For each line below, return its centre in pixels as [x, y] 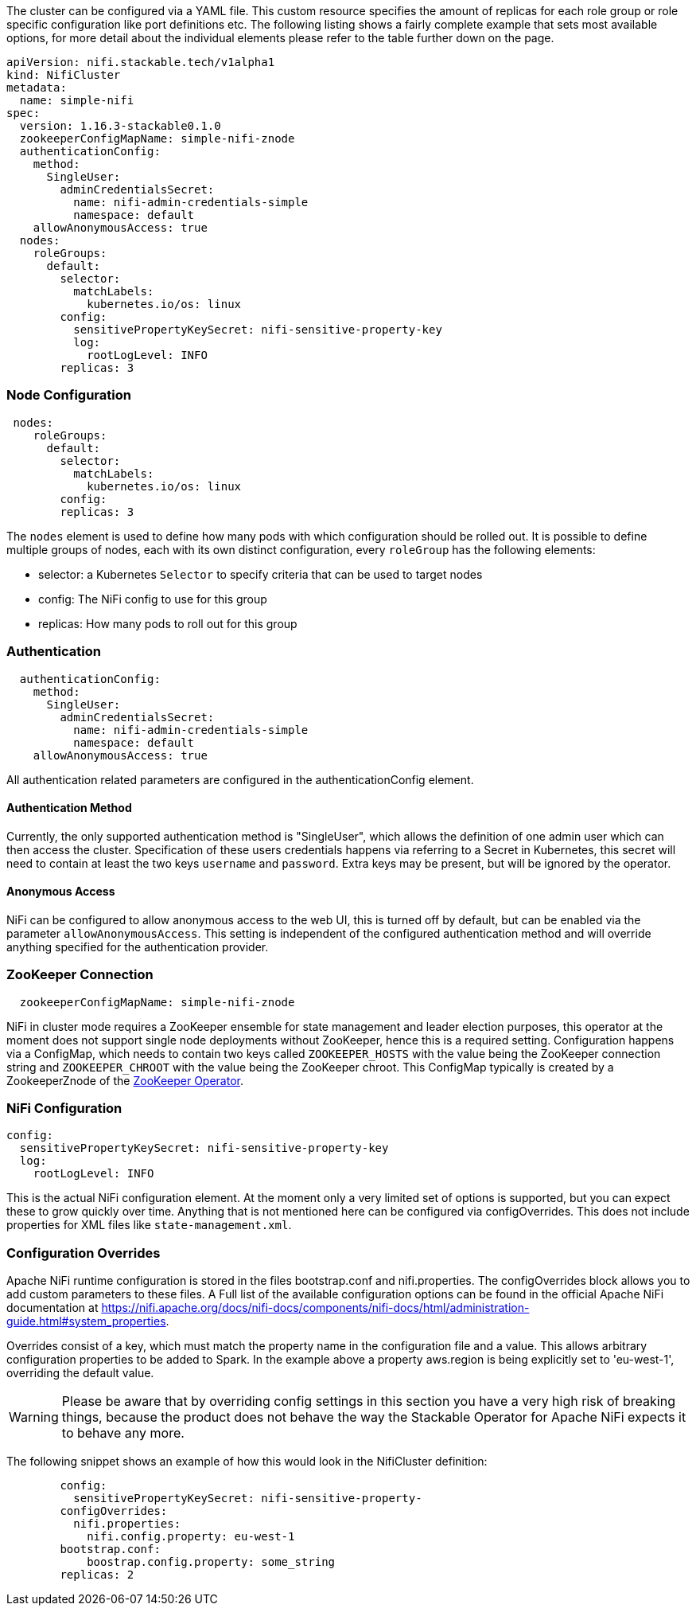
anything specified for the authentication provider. [138, 947]
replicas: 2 [97, 1575]
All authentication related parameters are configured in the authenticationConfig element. [240, 779]
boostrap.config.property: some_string [211, 1562]
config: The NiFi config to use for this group [153, 599]
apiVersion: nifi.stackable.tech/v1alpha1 [141, 62]
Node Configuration [69, 395]
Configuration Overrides [84, 1253]
